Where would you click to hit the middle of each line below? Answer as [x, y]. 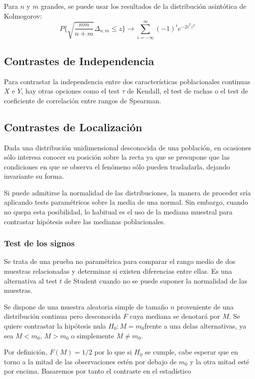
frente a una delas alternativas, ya [195, 326]
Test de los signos [39, 243]
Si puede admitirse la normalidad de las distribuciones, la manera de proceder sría [127, 192]
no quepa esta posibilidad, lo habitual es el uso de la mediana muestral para [118, 212]
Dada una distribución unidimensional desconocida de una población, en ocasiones [127, 147]
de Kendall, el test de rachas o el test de [188, 91]
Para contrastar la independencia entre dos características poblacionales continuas [127, 81]
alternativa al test [31, 280]
